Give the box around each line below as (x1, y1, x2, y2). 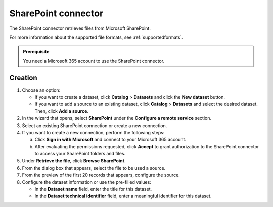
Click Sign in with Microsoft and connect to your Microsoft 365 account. (34, 137, 187, 143)
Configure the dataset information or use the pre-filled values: (22, 179, 151, 185)
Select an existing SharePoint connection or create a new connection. (22, 122, 167, 129)
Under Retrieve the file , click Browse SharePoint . (22, 157, 126, 164)
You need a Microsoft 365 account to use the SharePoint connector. (23, 58, 164, 64)
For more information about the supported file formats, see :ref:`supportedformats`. (9, 34, 183, 40)
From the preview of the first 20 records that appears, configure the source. (22, 172, 180, 178)
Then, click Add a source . (34, 108, 88, 114)
